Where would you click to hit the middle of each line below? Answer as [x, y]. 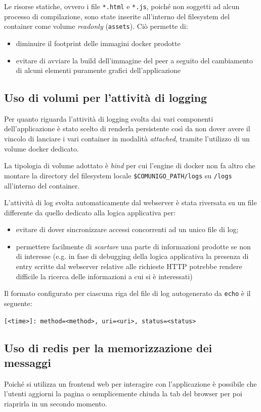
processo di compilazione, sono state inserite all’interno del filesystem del [117, 16]
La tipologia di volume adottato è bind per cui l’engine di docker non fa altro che [130, 165]
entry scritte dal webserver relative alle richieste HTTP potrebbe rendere [129, 266]
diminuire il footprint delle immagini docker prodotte [98, 43]
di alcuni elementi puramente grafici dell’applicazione [98, 70]
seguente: [18, 303]
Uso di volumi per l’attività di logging [106, 98]
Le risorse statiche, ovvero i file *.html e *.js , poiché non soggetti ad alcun [122, 6]
